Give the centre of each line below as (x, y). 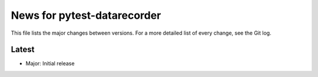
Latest (23, 50)
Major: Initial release (50, 63)
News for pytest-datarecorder (86, 15)
